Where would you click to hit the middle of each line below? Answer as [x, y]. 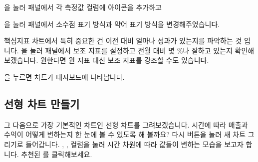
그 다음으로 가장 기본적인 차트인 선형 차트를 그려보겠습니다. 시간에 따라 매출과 [126, 124]
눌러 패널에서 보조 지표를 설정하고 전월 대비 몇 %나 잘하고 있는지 [131, 50]
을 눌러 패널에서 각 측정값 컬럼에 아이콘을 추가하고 [83, 7]
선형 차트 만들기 [42, 103]
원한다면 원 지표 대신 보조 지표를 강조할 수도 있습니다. [125, 60]
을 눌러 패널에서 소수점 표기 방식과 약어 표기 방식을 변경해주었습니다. [112, 24]
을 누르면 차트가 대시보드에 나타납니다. [64, 77]
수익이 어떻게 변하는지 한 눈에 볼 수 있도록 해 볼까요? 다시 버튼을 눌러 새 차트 [125, 134]
